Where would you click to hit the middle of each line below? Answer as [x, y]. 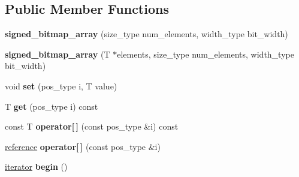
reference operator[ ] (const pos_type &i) [83, 146]
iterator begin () [36, 166]
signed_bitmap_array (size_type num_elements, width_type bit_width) [147, 34]
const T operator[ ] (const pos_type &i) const [92, 126]
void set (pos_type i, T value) [61, 85]
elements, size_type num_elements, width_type [206, 54]
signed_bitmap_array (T [58, 54]
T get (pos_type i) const [52, 106]
